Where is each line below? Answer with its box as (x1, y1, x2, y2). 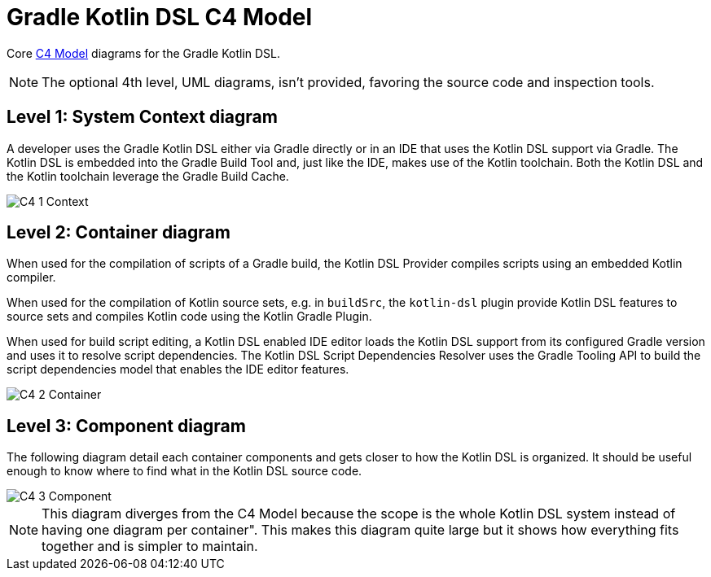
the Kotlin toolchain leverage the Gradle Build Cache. (7, 168, 289, 183)
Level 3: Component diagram (7, 415, 246, 436)
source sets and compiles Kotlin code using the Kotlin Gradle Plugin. (7, 309, 372, 324)
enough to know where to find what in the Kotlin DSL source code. (7, 464, 362, 479)
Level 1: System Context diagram (7, 107, 278, 128)
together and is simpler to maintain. (42, 538, 258, 555)
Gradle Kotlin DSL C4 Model (7, 3, 313, 31)
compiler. (7, 270, 56, 285)
